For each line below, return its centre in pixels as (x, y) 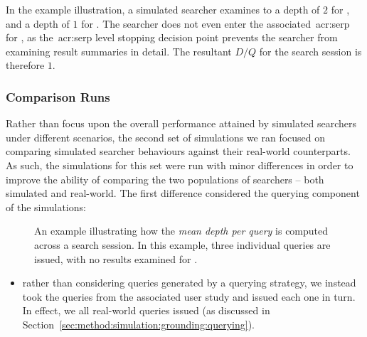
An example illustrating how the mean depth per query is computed (181, 231)
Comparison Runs (58, 96)
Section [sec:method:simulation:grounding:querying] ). (139, 324)
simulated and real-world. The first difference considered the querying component (183, 193)
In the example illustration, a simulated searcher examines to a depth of (163, 9)
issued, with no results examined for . (116, 258)
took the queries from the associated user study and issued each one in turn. (189, 296)
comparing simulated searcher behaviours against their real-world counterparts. (178, 151)
